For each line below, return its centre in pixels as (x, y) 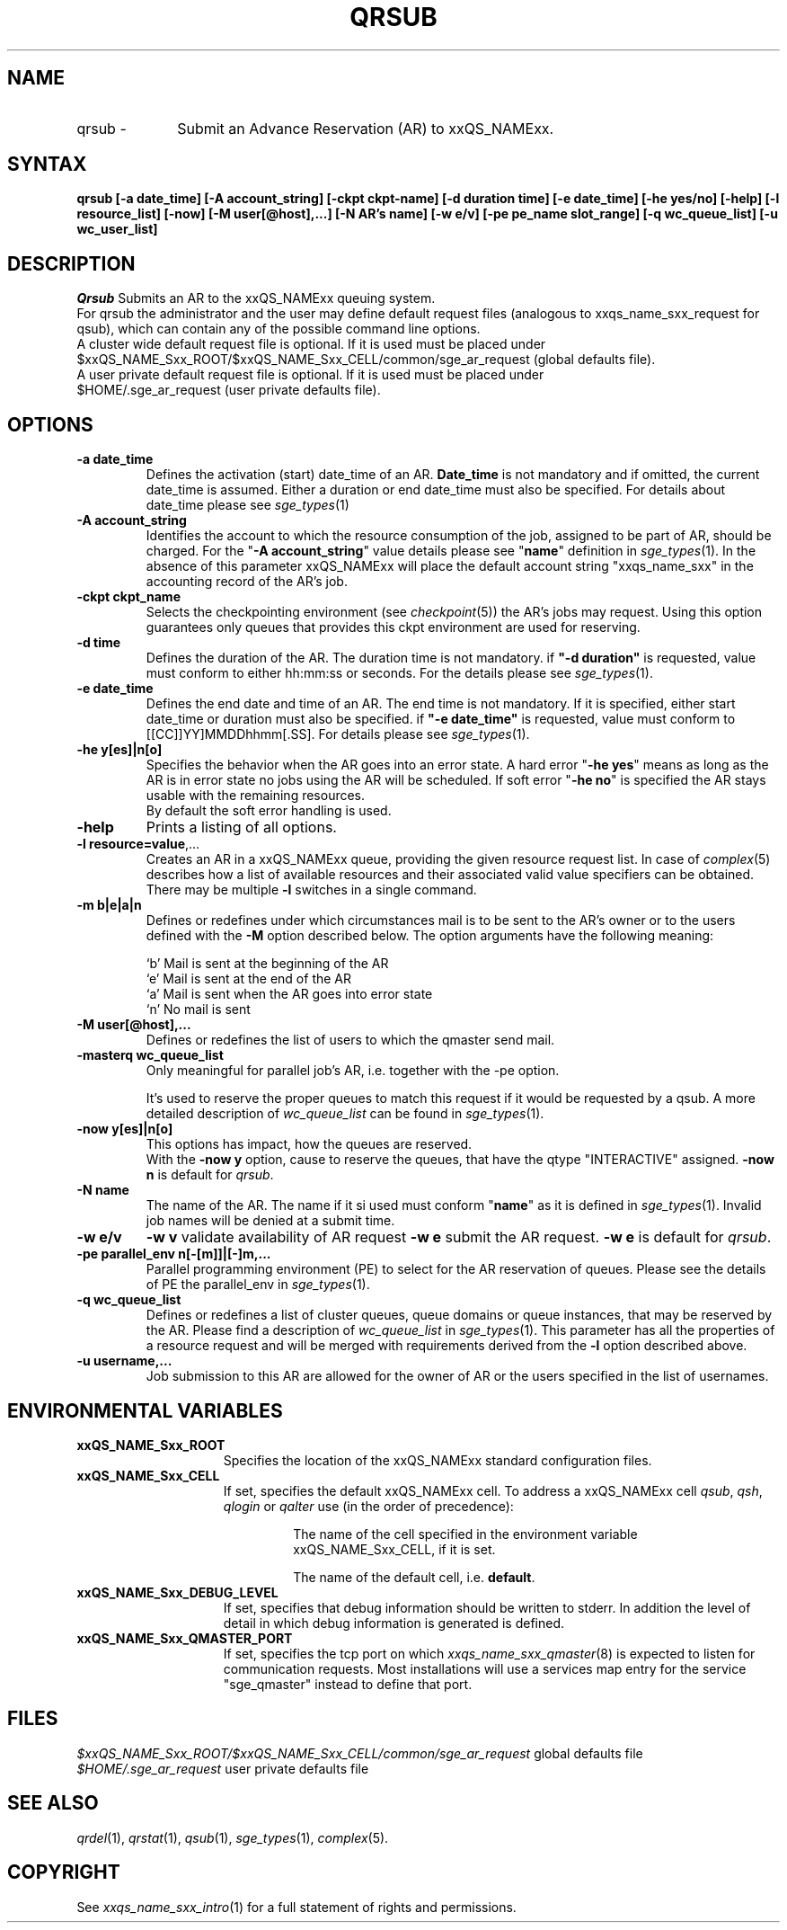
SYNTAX (47, 165)
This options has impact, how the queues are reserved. (309, 1144)
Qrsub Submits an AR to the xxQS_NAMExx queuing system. (256, 298)
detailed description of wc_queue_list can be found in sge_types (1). (345, 1114)
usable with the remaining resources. (256, 796)
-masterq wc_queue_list (150, 1055)
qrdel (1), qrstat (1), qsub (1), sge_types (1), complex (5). (233, 1837)
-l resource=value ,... (138, 844)
